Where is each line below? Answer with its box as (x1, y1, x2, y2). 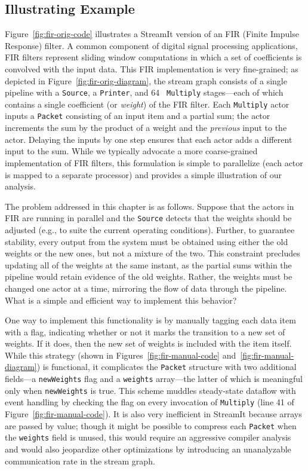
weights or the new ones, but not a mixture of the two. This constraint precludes (5, 247, 300, 259)
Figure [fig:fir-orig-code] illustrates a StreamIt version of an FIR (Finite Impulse (5, 27, 299, 40)
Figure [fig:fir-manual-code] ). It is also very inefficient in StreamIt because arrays (5, 408, 302, 420)
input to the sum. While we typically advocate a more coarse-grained (5, 145, 258, 157)
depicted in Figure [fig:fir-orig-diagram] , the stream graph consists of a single (5, 74, 287, 87)
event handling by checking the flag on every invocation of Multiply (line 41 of (5, 396, 294, 408)
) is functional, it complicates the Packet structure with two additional (36, 360, 297, 373)
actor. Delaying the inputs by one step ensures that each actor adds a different (5, 133, 292, 145)
